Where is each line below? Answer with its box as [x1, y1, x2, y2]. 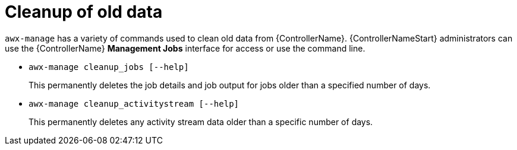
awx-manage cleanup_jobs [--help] [29, 62, 189, 72]
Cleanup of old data [5, 2, 163, 22]
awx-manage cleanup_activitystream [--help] [29, 98, 239, 108]
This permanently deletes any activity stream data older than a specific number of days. [29, 116, 373, 127]
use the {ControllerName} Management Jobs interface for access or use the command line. [5, 43, 365, 53]
